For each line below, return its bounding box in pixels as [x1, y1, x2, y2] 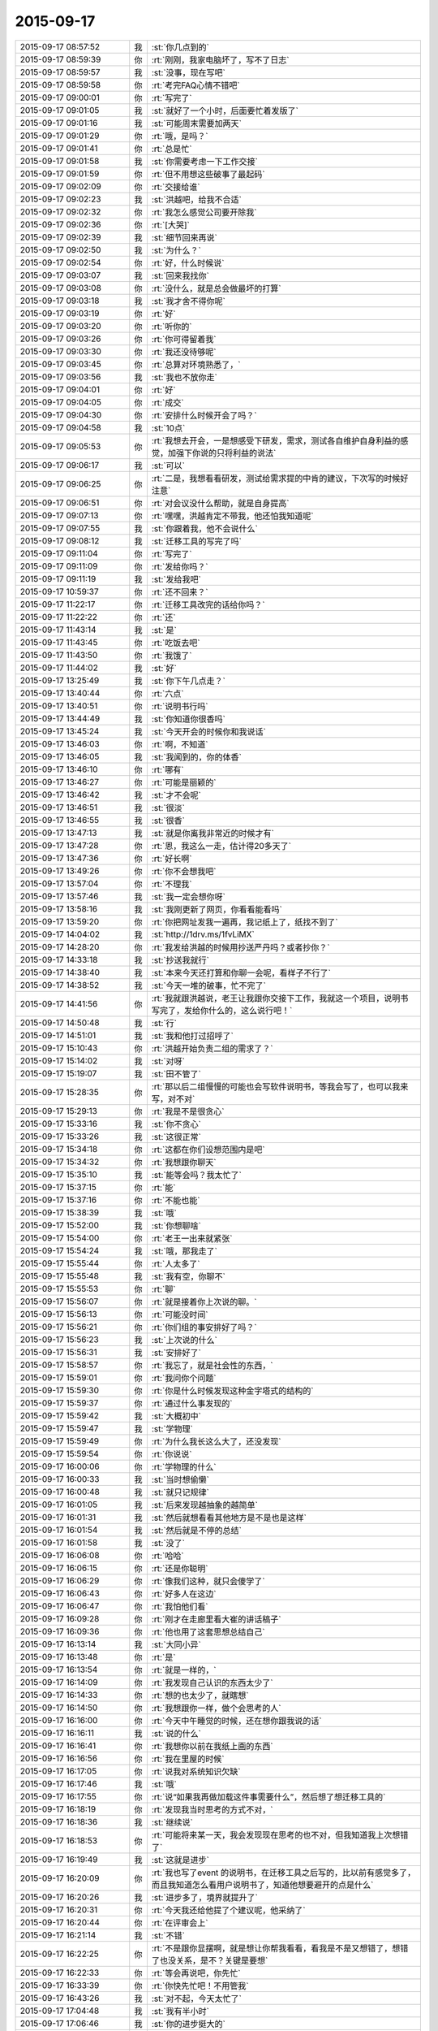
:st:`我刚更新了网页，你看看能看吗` [151, 903, 283, 915]
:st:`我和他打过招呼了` [151, 1030, 234, 1041]
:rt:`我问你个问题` [151, 1372, 217, 1384]
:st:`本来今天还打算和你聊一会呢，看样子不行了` [151, 967, 332, 978]
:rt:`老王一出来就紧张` [151, 1232, 233, 1244]
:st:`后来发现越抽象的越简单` [151, 1499, 259, 1510]
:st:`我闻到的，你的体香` [151, 751, 243, 763]
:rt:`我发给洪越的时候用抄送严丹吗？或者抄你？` [151, 942, 330, 953]
